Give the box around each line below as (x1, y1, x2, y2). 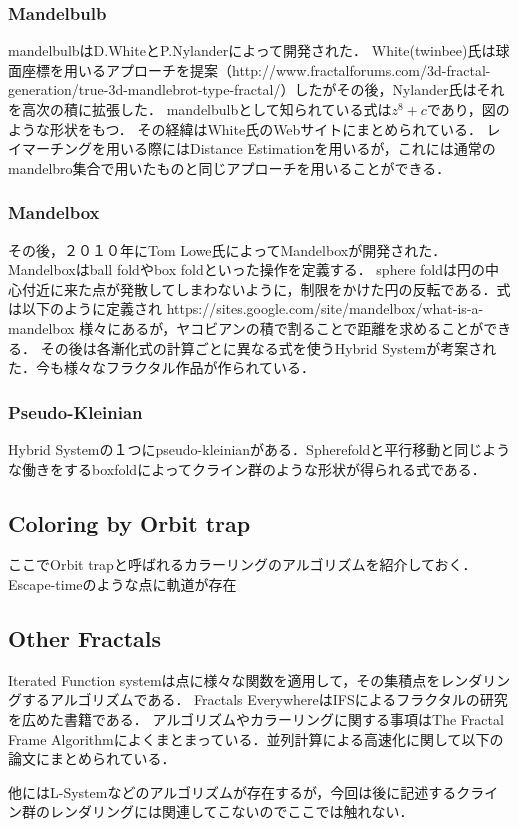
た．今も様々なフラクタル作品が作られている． (8, 357, 316, 378)
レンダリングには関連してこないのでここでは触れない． (49, 801, 414, 822)
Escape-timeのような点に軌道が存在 (8, 573, 237, 594)
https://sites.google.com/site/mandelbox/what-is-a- (166, 298, 484, 319)
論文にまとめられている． (8, 748, 176, 769)
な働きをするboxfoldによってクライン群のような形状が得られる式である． (8, 458, 486, 479)
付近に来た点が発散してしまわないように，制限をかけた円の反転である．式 (21, 278, 511, 299)
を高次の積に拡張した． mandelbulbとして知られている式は (8, 99, 392, 119)
